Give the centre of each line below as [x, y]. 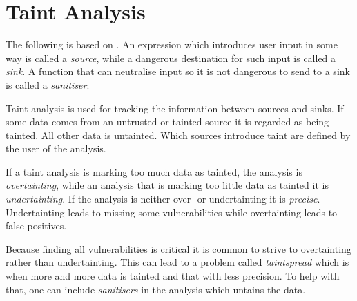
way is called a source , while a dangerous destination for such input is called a [171, 58]
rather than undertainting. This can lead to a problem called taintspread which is [177, 262]
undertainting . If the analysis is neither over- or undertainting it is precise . [163, 199]
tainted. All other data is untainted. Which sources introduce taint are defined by [178, 135]
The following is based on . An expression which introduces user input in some [172, 44]
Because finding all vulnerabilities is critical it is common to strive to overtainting [178, 248]
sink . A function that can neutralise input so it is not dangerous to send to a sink [178, 71]
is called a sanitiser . [48, 84]
